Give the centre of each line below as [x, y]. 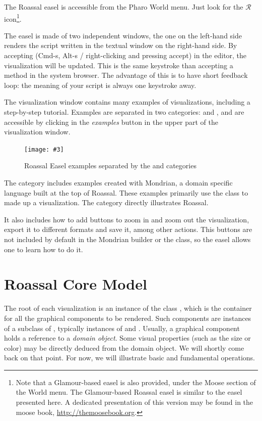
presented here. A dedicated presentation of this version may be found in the [135, 402]
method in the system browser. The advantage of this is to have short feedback [126, 75]
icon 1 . [13, 18]
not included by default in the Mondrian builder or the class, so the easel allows [127, 239]
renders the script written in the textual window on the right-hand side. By [121, 45]
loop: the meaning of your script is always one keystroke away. [100, 85]
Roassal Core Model [76, 284]
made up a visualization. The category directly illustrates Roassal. [106, 202]
